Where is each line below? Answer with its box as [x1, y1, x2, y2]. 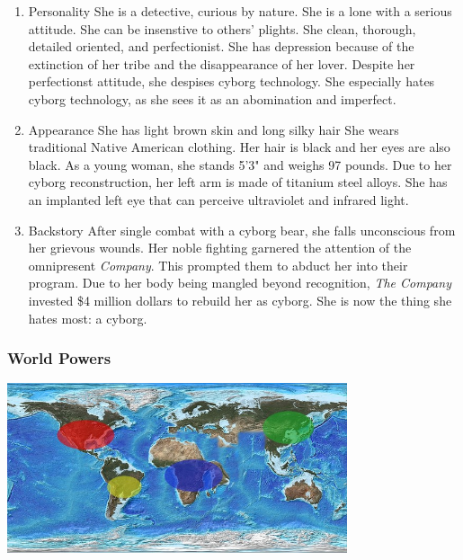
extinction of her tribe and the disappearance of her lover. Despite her [28, 54, 415, 73]
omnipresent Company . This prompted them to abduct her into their [28, 255, 408, 274]
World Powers [7, 347, 111, 369]
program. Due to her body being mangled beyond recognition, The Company [28, 273, 451, 292]
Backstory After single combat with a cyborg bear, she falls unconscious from [28, 220, 456, 239]
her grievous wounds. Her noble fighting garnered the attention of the [28, 238, 412, 257]
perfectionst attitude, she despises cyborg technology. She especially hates [28, 72, 435, 91]
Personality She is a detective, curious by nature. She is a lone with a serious [28, 2, 452, 20]
